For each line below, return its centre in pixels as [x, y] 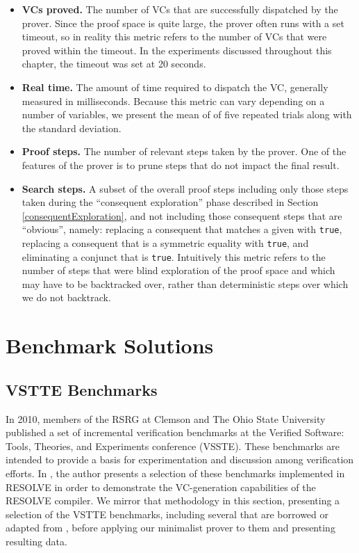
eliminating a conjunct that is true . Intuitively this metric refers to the [174, 256]
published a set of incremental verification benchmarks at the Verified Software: [175, 432]
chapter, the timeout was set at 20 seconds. [114, 64]
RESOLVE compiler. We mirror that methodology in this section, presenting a [173, 500]
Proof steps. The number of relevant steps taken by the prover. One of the [184, 151]
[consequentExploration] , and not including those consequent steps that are [182, 215]
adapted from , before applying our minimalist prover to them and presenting [170, 528]
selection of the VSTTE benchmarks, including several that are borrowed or [167, 514]
